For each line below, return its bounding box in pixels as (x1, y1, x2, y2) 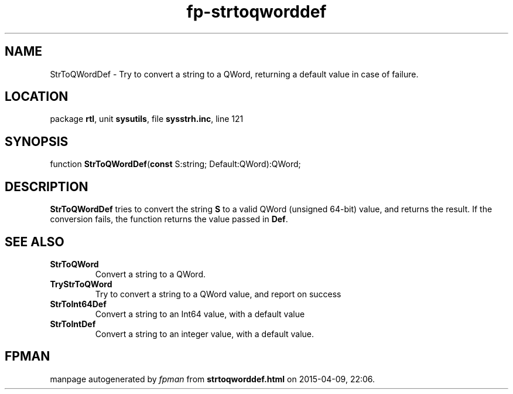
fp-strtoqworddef (186, 2, 327, 22)
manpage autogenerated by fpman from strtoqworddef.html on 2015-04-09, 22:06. (50, 373, 375, 384)
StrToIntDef (50, 318, 96, 329)
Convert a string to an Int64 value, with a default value (95, 308, 305, 319)
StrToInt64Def (50, 298, 107, 309)
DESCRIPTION (5, 179, 88, 194)
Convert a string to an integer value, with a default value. (95, 328, 314, 339)
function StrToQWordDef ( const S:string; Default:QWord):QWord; (50, 159, 301, 169)
